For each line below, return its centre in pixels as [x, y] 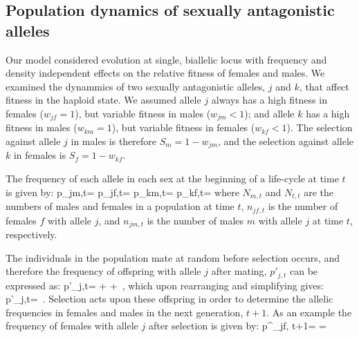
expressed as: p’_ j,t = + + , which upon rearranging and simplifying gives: [165, 285]
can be [304, 271]
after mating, [239, 271]
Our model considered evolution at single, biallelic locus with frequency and [166, 59]
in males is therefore [114, 141]
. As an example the [309, 312]
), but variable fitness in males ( [143, 113]
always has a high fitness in [269, 100]
